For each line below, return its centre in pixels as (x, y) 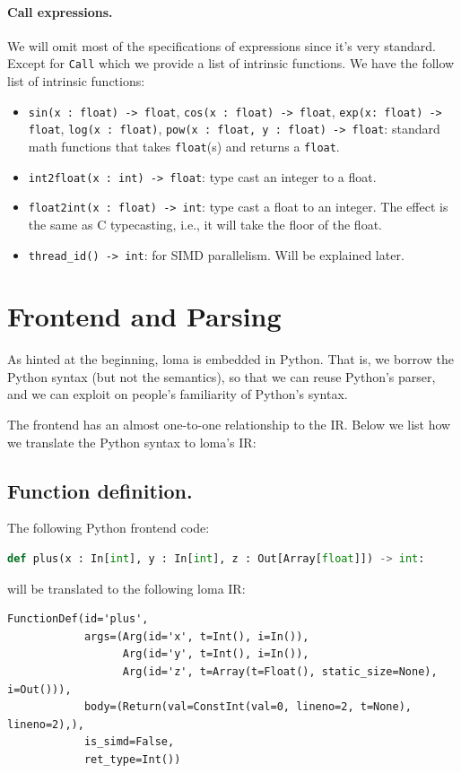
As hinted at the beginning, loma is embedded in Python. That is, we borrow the (230, 359)
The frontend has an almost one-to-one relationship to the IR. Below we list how (229, 425)
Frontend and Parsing (144, 316)
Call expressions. (60, 11)
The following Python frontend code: (109, 528)
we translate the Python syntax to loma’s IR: (132, 442)
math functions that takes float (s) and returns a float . (184, 146)
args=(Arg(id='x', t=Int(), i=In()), (196, 636)
